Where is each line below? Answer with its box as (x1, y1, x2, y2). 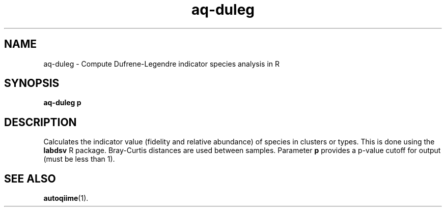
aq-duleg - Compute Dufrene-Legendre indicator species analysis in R (43, 59, 280, 68)
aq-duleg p (43, 98, 81, 107)
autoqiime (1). (43, 194, 89, 203)
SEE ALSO (4, 172, 56, 185)
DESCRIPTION (4, 115, 77, 129)
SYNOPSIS (4, 77, 60, 90)
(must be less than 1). (43, 155, 115, 164)
